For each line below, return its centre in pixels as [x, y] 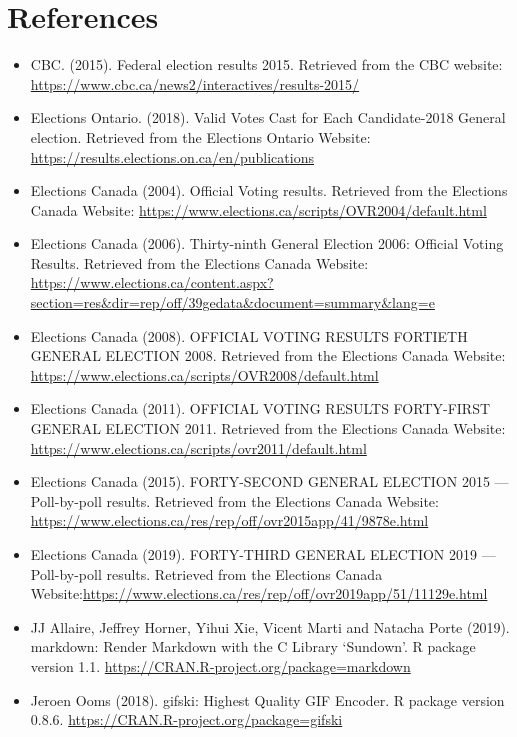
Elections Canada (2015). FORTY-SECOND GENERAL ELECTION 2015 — [269, 481]
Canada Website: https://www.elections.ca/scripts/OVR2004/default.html [258, 209]
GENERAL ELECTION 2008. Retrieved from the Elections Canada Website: [268, 355]
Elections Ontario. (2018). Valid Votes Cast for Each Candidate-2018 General [268, 117]
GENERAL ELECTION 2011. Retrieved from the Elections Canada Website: [268, 428]
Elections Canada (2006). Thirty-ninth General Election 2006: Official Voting [267, 243]
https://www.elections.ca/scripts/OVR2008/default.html [204, 374]
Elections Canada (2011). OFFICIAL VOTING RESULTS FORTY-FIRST [260, 408]
